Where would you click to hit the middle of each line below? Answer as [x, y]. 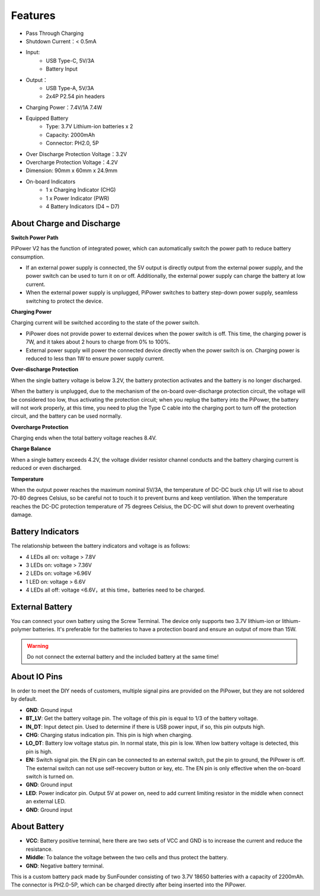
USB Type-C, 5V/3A [70, 61]
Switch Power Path [35, 237]
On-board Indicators [51, 182]
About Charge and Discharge [66, 223]
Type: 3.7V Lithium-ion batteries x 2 [89, 126]
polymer [21, 630]
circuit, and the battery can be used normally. [66, 416]
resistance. [39, 849]
